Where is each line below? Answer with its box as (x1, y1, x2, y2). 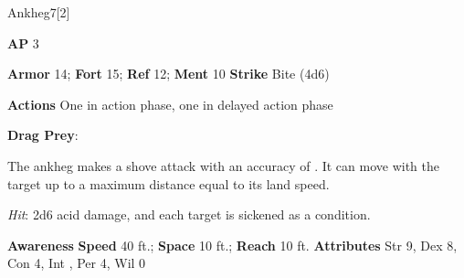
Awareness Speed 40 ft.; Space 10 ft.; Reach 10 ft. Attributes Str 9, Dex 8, (7, 235, 458, 254)
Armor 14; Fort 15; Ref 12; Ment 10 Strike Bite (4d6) (7, 64, 330, 83)
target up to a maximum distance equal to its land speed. (7, 174, 330, 193)
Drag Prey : (7, 125, 79, 144)
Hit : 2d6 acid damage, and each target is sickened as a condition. (7, 205, 371, 224)
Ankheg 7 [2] (7, 3, 70, 21)
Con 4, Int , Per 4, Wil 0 (7, 253, 146, 273)
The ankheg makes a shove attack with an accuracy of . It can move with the (7, 155, 440, 175)
